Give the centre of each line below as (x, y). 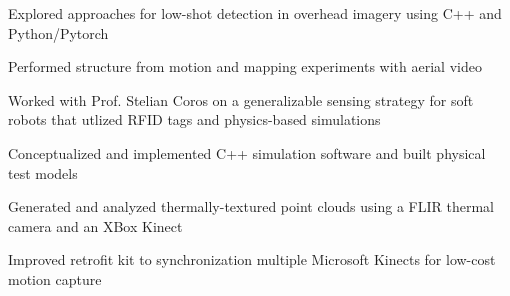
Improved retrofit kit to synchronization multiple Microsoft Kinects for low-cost (252, 259)
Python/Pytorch (58, 32)
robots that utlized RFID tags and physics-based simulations (194, 119)
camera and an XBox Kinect (95, 225)
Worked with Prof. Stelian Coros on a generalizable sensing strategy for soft (241, 99)
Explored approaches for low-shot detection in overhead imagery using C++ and (255, 13)
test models (43, 172)
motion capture (55, 278)
